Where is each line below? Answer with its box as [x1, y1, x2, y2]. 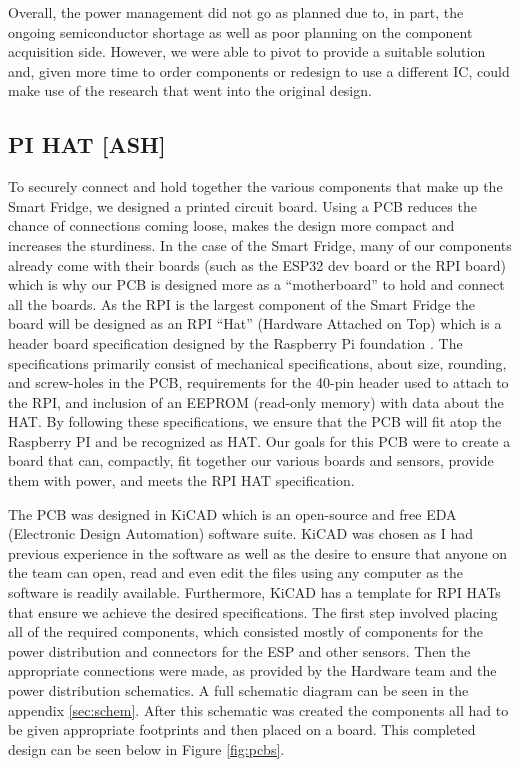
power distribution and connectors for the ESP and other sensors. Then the [8, 640, 471, 661]
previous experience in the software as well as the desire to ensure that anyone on [8, 542, 508, 563]
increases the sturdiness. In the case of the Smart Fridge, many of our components [8, 234, 512, 255]
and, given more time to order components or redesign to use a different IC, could [8, 60, 510, 81]
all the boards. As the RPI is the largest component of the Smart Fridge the [8, 293, 475, 314]
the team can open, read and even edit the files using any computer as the [8, 562, 463, 583]
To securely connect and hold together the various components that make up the [8, 176, 503, 197]
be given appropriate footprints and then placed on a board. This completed [8, 719, 476, 740]
